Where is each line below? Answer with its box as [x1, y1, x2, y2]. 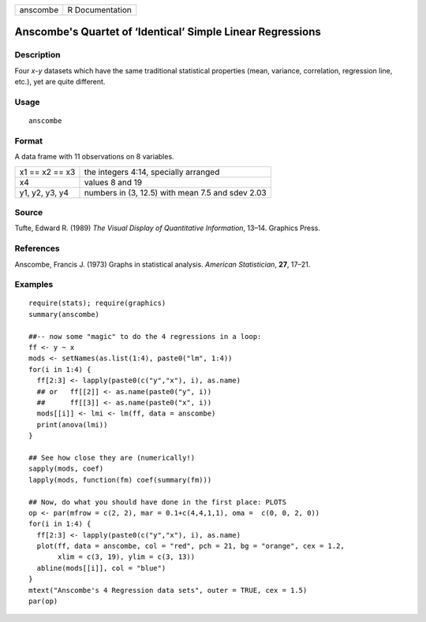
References [14, 243, 60, 254]
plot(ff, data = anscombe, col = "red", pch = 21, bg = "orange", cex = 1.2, [36, 542, 345, 551]
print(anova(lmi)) [36, 420, 108, 429]
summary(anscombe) [28, 310, 100, 318]
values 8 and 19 [84, 177, 142, 188]
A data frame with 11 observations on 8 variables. [14, 152, 174, 162]
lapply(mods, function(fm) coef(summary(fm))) [28, 475, 212, 484]
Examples [14, 279, 54, 290]
